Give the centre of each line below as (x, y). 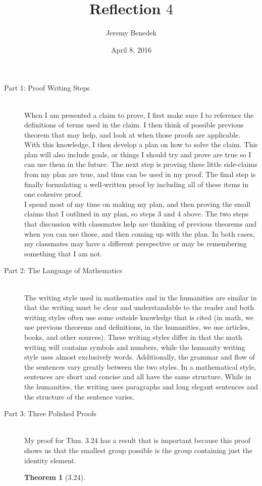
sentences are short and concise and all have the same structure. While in (138, 377)
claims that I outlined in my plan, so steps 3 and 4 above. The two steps (137, 214)
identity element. (50, 460)
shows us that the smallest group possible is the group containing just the (138, 450)
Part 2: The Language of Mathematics (63, 270)
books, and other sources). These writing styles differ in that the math (133, 337)
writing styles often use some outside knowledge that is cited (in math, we (139, 317)
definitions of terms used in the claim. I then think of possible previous (134, 125)
